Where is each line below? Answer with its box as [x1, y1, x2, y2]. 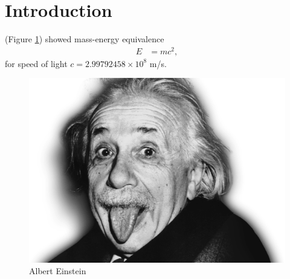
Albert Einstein [29, 265, 86, 277]
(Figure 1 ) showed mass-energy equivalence [5, 33, 164, 45]
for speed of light [5, 57, 68, 69]
